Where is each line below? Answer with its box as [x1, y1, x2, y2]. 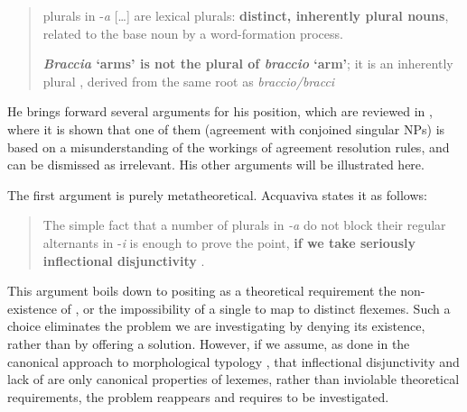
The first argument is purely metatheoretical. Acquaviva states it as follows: [7, 185, 427, 204]
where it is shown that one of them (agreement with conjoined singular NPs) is [7, 119, 445, 138]
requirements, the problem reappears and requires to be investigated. [7, 387, 389, 406]
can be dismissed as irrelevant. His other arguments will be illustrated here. [7, 155, 425, 174]
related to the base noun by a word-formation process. [42, 23, 343, 42]
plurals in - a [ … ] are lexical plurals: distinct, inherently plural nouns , [42, 6, 449, 24]
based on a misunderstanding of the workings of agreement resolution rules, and [7, 137, 450, 156]
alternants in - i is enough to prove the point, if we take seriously [42, 233, 416, 252]
